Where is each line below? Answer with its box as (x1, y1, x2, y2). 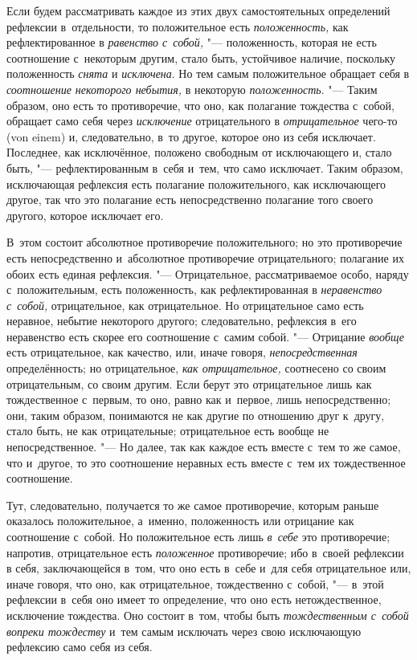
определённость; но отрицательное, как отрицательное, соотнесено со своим (6, 360, 386, 377)
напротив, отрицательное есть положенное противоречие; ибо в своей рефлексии (6, 544, 404, 560)
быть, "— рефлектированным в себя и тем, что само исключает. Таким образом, (6, 159, 403, 176)
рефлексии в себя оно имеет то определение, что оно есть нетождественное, (6, 591, 382, 608)
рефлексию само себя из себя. (6, 638, 153, 655)
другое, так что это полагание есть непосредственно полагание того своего (6, 191, 374, 208)
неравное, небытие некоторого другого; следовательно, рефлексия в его (6, 312, 357, 329)
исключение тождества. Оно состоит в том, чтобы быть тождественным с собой (6, 606, 409, 623)
